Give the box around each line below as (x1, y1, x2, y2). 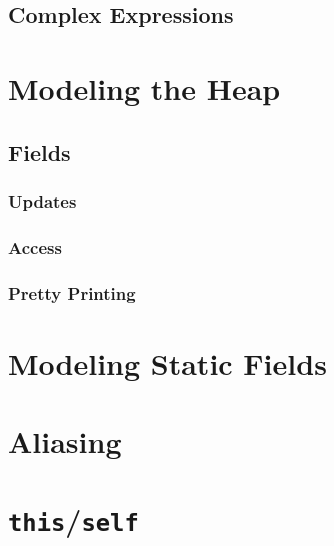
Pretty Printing (8, 280, 136, 305)
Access (8, 234, 62, 259)
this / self (8, 499, 139, 540)
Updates (8, 188, 77, 213)
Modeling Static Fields (8, 342, 327, 383)
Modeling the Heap (8, 67, 281, 108)
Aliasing (8, 421, 122, 462)
